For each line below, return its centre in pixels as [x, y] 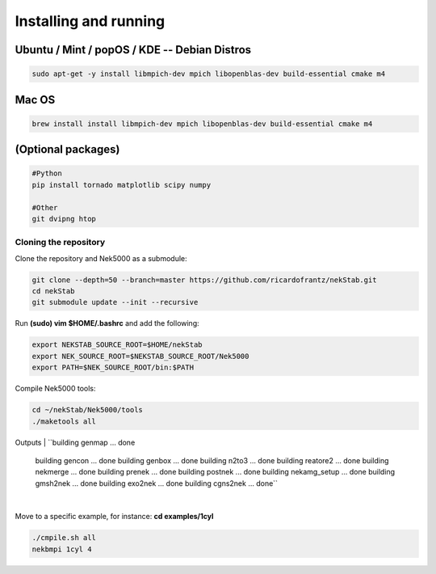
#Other [45, 207]
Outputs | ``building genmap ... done [75, 442]
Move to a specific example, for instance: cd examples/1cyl [114, 517]
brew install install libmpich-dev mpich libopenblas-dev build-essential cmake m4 [202, 124]
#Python [47, 173]
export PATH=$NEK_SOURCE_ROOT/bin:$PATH [113, 367]
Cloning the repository [60, 243]
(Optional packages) [67, 150]
